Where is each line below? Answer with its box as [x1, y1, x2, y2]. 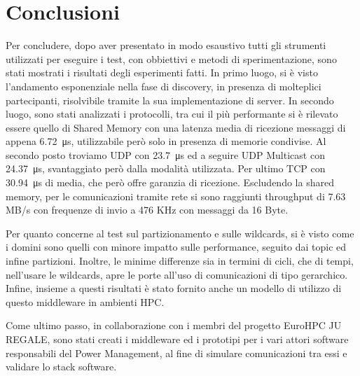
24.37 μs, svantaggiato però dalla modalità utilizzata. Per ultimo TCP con [6, 161, 326, 176]
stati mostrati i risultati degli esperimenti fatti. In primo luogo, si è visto [6, 65, 318, 80]
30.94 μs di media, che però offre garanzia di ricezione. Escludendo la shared [6, 175, 334, 190]
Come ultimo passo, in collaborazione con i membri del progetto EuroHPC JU [6, 318, 342, 333]
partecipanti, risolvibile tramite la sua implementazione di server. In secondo [6, 92, 334, 107]
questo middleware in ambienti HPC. [6, 294, 165, 309]
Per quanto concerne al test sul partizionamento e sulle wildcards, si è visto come [6, 225, 354, 240]
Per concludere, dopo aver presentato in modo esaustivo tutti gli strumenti [6, 38, 326, 53]
